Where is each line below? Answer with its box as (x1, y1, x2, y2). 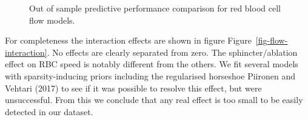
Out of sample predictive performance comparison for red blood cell (29, 2, 281, 14)
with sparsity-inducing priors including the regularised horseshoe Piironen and (5, 69, 295, 82)
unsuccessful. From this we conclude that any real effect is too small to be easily (5, 93, 303, 106)
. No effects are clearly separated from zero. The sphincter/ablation (47, 45, 298, 58)
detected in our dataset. (5, 105, 93, 118)
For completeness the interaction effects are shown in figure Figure (5, 34, 252, 47)
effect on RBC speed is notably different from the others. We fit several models (5, 58, 298, 70)
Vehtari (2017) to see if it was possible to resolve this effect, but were (5, 81, 262, 94)
